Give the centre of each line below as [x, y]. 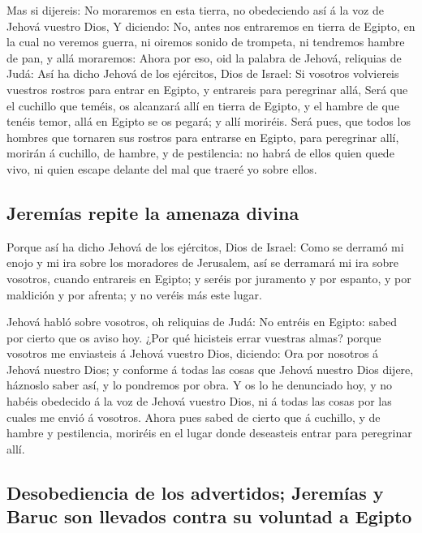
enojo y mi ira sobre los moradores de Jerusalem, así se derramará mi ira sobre [202, 262]
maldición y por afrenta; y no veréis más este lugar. [134, 294]
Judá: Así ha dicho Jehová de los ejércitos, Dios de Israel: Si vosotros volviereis [203, 73]
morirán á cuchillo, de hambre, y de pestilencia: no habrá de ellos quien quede [200, 153]
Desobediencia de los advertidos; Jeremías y [195, 492]
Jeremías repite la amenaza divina [153, 212]
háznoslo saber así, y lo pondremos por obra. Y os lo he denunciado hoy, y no [200, 385]
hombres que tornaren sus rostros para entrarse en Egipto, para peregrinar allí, [203, 137]
